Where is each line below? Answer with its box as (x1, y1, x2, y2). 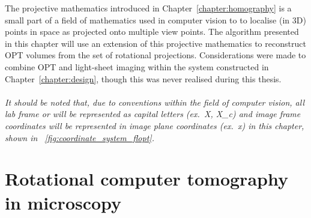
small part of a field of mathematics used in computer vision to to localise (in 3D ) (5, 13, 306, 26)
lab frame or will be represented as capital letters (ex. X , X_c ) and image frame (5, 107, 301, 120)
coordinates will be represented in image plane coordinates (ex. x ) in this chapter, (5, 119, 304, 132)
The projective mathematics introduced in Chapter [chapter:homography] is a (5, 2, 292, 14)
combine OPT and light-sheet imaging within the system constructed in (5, 60, 269, 73)
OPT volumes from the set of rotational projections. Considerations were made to (5, 49, 306, 61)
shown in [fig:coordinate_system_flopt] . (5, 131, 154, 144)
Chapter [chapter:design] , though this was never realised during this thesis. (5, 72, 282, 85)
